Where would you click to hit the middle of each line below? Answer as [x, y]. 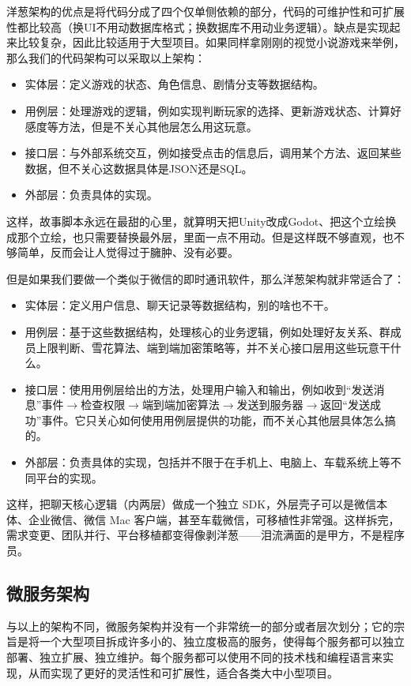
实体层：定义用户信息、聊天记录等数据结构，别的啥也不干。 [180, 305]
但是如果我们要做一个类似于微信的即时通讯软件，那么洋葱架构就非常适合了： [205, 278]
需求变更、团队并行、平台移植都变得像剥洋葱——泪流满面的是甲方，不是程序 [205, 535]
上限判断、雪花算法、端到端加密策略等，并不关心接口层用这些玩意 [207, 347]
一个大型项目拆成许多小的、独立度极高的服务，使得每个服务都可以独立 [222, 641]
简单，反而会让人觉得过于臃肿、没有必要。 [128, 252]
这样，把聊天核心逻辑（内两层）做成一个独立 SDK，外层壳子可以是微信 [192, 504]
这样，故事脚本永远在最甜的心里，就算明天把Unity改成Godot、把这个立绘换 [202, 221]
